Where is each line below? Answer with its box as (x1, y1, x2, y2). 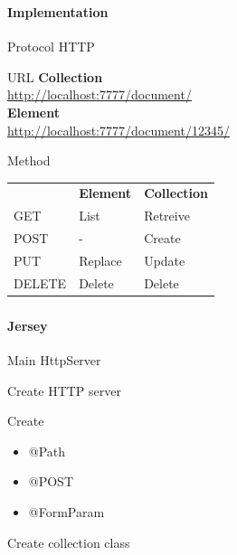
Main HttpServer (7, 351, 101, 370)
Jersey (7, 315, 48, 334)
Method (7, 151, 51, 170)
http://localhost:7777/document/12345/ (7, 120, 230, 139)
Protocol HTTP (7, 37, 95, 56)
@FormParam (28, 503, 105, 521)
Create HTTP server (7, 381, 121, 400)
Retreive (144, 206, 190, 225)
